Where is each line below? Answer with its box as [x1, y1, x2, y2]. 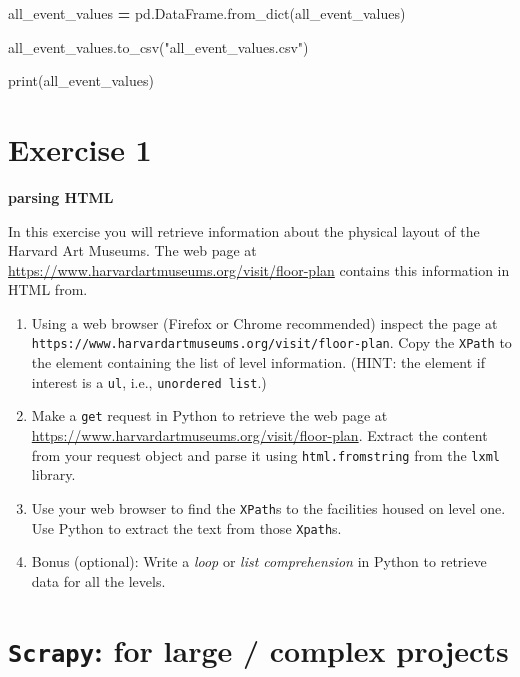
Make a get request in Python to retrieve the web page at [31, 405, 388, 426]
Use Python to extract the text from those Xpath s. [31, 517, 342, 538]
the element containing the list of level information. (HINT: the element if [31, 352, 485, 373]
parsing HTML [8, 186, 114, 207]
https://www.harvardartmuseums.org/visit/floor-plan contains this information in [8, 259, 510, 280]
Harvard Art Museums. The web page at [8, 240, 257, 261]
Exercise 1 [8, 128, 152, 169]
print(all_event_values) [8, 70, 154, 91]
